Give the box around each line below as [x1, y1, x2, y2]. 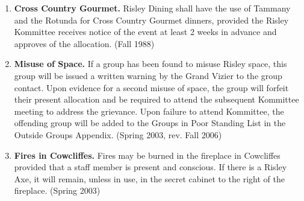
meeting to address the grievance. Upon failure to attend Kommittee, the [14, 104, 284, 117]
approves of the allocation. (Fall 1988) [14, 37, 155, 49]
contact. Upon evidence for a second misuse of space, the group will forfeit [14, 81, 289, 94]
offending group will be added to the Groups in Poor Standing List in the [14, 116, 286, 129]
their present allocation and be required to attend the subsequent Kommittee [14, 93, 299, 106]
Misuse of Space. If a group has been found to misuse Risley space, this [14, 57, 287, 70]
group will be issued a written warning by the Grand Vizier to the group [14, 69, 282, 81]
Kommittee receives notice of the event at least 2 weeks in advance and [14, 25, 277, 38]
